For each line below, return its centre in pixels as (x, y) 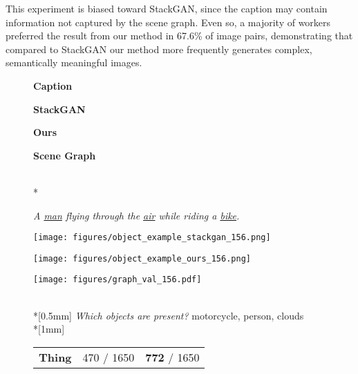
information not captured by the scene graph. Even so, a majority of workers (168, 22)
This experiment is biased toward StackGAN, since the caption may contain (167, 8)
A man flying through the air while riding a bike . (136, 215)
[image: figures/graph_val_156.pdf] (117, 280)
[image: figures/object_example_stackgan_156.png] (152, 238)
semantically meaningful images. (74, 62)
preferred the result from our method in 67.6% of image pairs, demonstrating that (179, 36)
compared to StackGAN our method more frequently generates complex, (159, 49)
